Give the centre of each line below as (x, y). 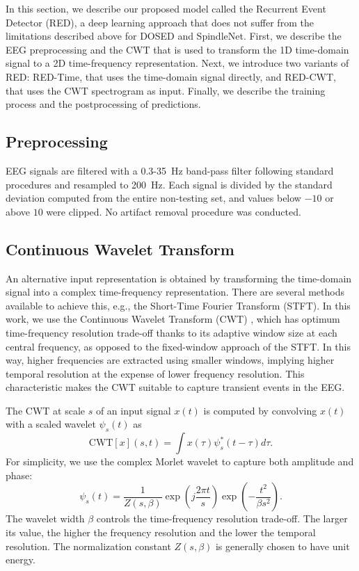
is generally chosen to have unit (282, 546)
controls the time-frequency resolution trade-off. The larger (222, 518)
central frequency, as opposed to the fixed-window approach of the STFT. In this (178, 346)
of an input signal (133, 410)
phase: (19, 475)
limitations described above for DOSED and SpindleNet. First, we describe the (174, 36)
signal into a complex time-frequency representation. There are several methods (175, 292)
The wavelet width (45, 518)
